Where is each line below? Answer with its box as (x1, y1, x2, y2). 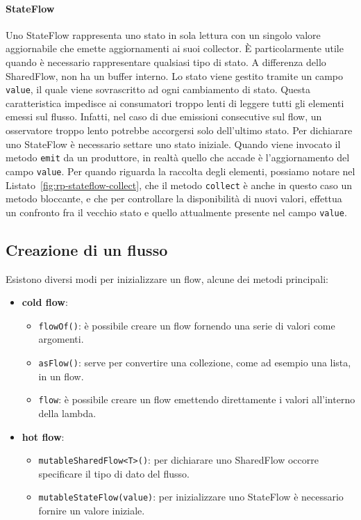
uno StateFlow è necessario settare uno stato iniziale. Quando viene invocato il (6, 136, 341, 151)
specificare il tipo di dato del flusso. (38, 466, 190, 480)
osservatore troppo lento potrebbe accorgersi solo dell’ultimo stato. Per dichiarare (6, 123, 353, 138)
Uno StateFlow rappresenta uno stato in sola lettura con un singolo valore (6, 27, 321, 42)
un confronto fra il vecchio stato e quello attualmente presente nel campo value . (6, 204, 347, 219)
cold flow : (22, 295, 68, 309)
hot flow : (22, 429, 65, 444)
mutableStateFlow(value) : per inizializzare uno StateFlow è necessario (38, 489, 344, 504)
